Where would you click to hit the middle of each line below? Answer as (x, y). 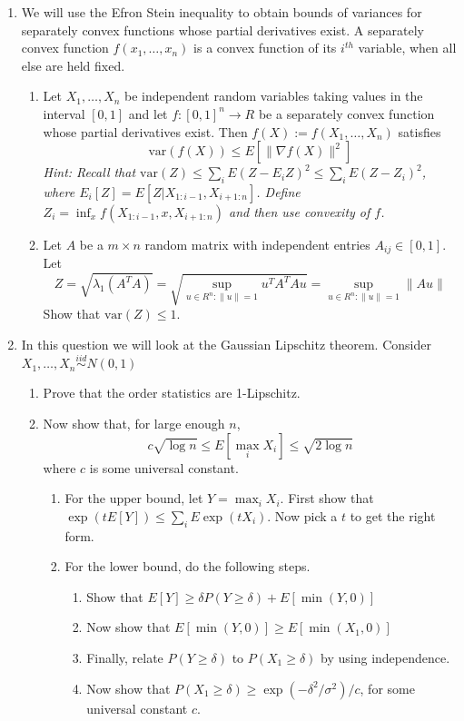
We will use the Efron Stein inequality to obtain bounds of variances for (222, 12)
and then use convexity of (299, 211)
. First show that (327, 498)
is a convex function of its (265, 48)
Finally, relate (125, 657)
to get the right (393, 515)
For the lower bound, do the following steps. (188, 566)
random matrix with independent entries (257, 244)
